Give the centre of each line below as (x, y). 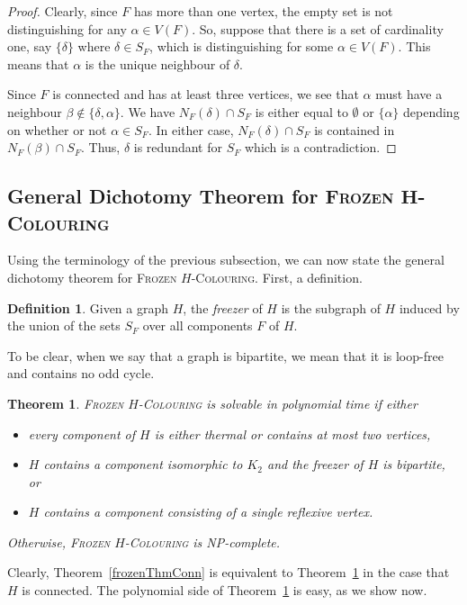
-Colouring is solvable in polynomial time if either (278, 403)
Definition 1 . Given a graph (88, 307)
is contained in (355, 129)
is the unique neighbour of (157, 63)
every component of (82, 433)
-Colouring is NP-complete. (202, 542)
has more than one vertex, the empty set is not (263, 11)
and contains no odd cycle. (81, 373)
